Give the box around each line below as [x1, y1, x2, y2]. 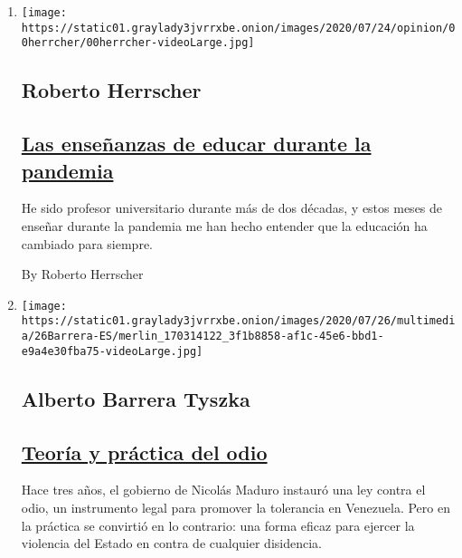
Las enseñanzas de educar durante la [21, 130, 372, 158]
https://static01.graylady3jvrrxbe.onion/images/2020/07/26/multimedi [21, 314, 456, 328]
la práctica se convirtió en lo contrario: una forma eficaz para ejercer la [21, 515, 415, 534]
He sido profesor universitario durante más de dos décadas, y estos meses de [21, 198, 443, 217]
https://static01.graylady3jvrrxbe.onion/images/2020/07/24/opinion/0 [21, 21, 456, 34]
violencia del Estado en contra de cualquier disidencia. [21, 534, 322, 553]
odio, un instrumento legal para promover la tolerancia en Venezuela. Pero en [21, 497, 450, 516]
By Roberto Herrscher [21, 265, 144, 284]
